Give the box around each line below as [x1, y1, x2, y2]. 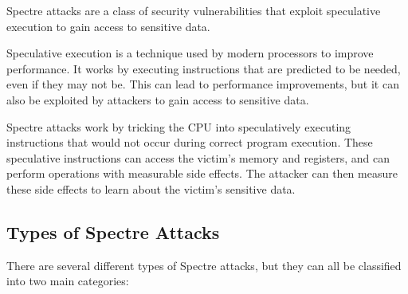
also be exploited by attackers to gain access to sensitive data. [6, 91, 309, 108]
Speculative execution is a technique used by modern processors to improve [6, 45, 374, 61]
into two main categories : [6, 272, 129, 289]
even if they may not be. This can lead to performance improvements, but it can [6, 76, 399, 92]
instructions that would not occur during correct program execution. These [6, 134, 373, 151]
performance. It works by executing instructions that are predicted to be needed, [6, 60, 401, 76]
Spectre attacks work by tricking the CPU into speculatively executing [6, 118, 351, 135]
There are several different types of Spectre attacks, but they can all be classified [6, 257, 402, 273]
